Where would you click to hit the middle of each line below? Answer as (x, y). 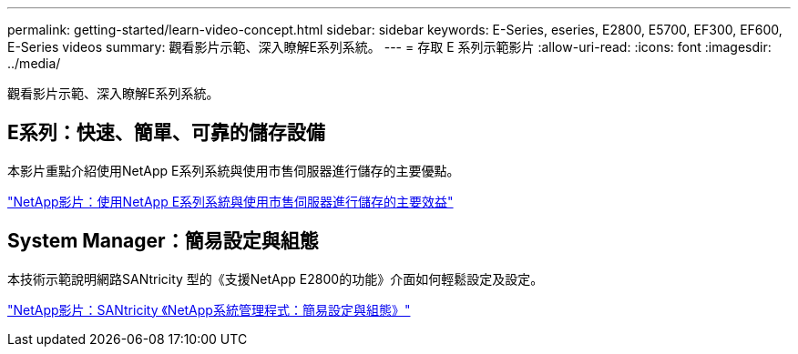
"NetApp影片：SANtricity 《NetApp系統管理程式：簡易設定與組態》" (209, 309)
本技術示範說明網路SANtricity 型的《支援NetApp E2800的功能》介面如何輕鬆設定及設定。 (276, 278)
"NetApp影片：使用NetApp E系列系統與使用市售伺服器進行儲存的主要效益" (230, 201)
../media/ (34, 63)
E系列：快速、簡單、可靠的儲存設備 (166, 133)
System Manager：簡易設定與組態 (163, 241)
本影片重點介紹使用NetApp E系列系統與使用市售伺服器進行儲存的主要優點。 (234, 170)
